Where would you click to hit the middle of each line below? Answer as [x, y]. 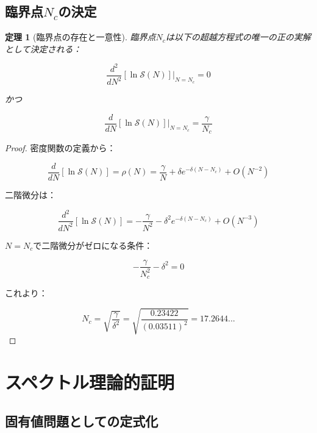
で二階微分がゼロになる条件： [93, 245]
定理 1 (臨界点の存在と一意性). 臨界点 [80, 37]
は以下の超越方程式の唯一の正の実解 [238, 37]
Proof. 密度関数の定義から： [60, 148]
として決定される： [43, 48]
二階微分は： [30, 195]
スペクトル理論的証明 [90, 381]
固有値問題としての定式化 [82, 420]
